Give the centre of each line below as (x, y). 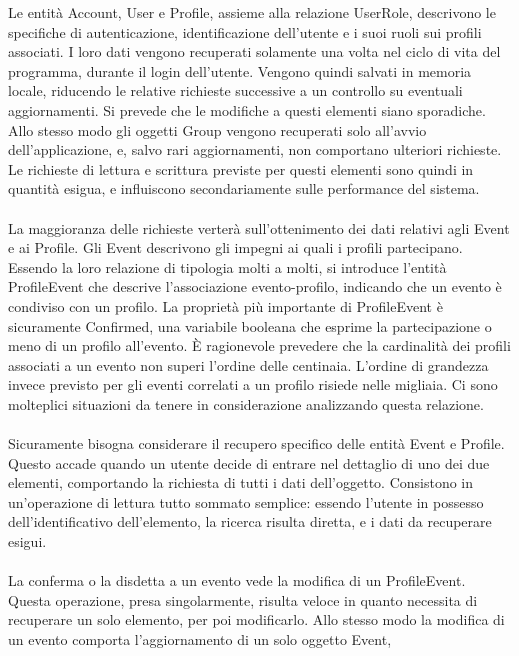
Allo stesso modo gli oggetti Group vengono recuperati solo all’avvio (217, 129)
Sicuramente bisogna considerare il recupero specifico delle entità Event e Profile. (256, 443)
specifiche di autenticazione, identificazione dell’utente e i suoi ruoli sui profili (245, 31)
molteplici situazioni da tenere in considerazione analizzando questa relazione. (246, 403)
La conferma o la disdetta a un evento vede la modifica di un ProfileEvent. (237, 580)
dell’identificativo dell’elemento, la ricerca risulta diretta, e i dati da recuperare (250, 521)
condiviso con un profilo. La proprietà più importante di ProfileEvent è (225, 305)
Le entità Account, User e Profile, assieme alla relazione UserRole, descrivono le (252, 12)
